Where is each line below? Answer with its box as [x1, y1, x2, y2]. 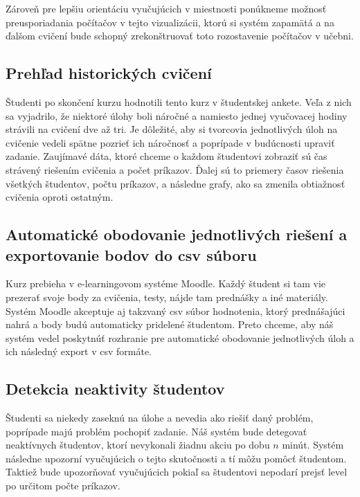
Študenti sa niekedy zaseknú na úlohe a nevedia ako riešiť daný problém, [6, 410, 314, 425]
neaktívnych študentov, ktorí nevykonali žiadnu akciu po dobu [6, 437, 270, 452]
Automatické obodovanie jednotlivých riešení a [6, 224, 348, 245]
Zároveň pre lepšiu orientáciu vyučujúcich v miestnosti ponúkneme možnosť [6, 1, 327, 15]
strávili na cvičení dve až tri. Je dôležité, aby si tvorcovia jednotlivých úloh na [6, 122, 338, 136]
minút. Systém [282, 437, 344, 452]
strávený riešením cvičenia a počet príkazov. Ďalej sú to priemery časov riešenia [6, 162, 344, 177]
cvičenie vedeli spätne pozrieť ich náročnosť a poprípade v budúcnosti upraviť [6, 135, 335, 150]
